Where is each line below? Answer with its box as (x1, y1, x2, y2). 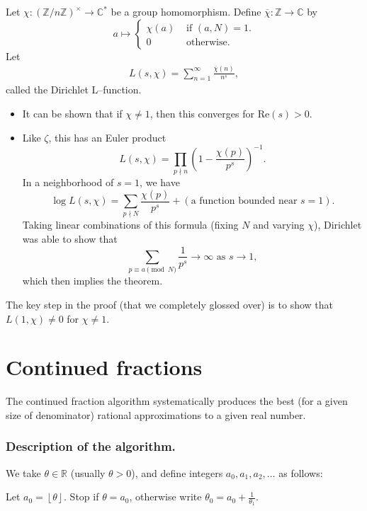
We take (6, 465, 41, 480)
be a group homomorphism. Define (111, 4, 261, 18)
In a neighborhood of (22, 174, 114, 189)
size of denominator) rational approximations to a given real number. (6, 407, 306, 422)
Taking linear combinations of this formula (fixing (22, 217, 239, 232)
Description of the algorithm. (6, 437, 176, 455)
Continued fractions (6, 352, 203, 381)
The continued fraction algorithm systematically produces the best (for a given (6, 394, 348, 408)
